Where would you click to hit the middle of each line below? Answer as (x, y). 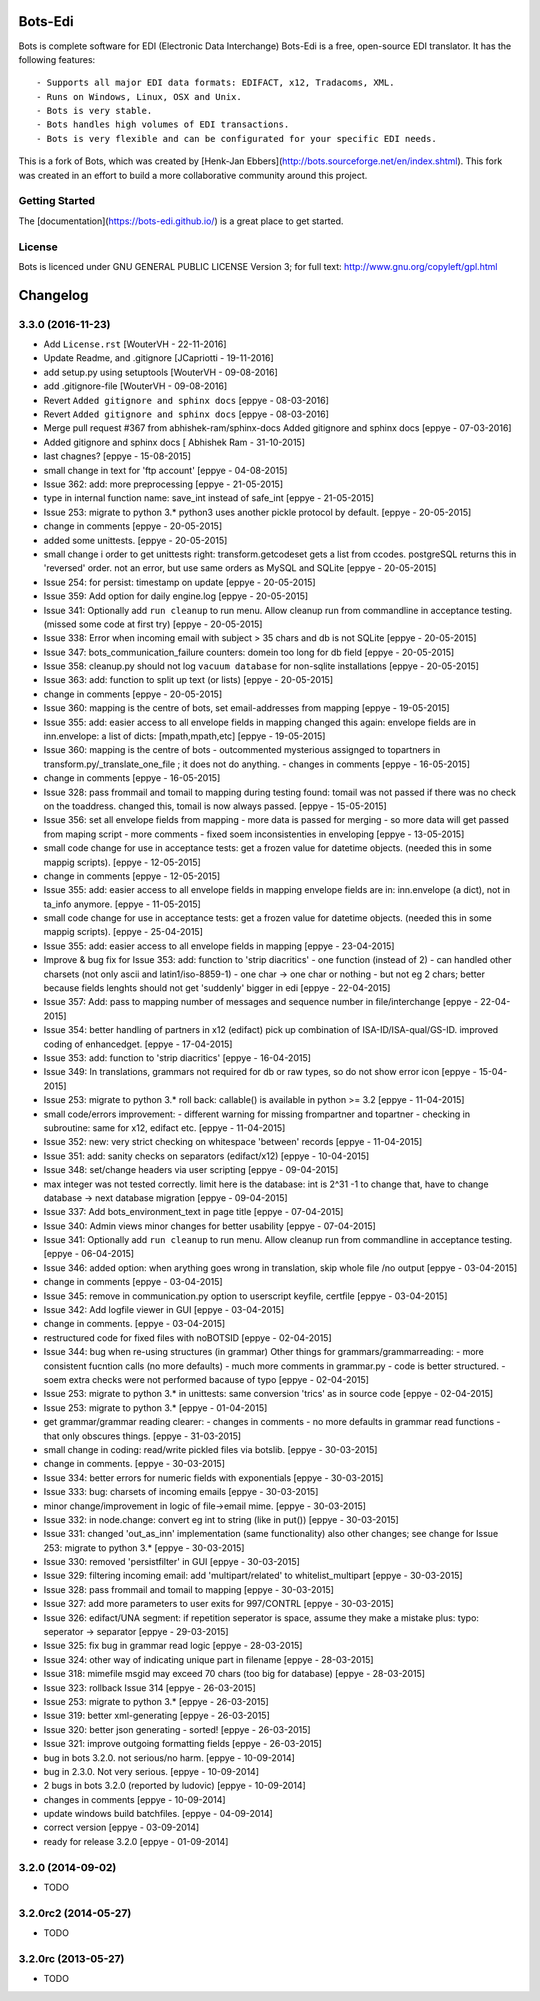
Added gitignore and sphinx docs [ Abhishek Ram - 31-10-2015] (174, 442)
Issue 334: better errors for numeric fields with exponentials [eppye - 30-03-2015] (213, 1477)
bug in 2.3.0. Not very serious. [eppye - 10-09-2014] (151, 1771)
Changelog (53, 295)
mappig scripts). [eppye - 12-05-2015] (122, 862)
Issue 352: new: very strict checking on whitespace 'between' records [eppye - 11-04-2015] (233, 1142)
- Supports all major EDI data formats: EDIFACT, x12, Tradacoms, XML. (215, 83)
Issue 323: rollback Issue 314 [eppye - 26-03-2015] (150, 1687)
